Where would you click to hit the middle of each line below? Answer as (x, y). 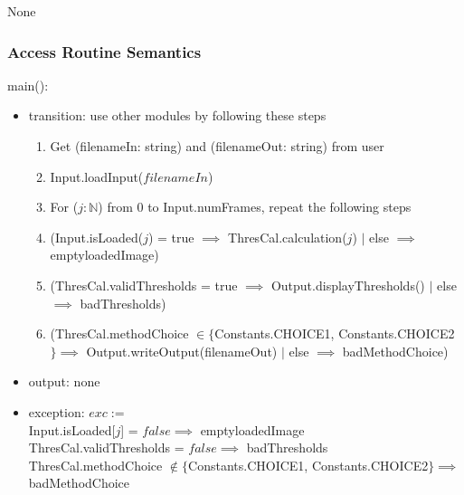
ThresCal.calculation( (288, 237)
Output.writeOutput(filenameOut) (182, 351)
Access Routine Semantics (104, 51)
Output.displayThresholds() (348, 285)
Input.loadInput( (97, 176)
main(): (28, 85)
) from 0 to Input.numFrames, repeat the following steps (255, 207)
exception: (57, 411)
